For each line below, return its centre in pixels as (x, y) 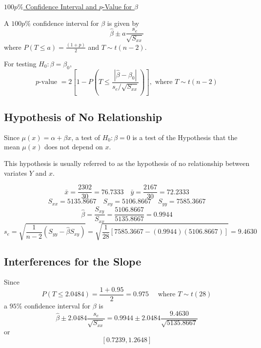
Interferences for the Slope (73, 261)
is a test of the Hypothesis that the (185, 137)
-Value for (117, 6)
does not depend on (73, 147)
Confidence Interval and (61, 6)
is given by (123, 23)
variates (16, 173)
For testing (20, 63)
